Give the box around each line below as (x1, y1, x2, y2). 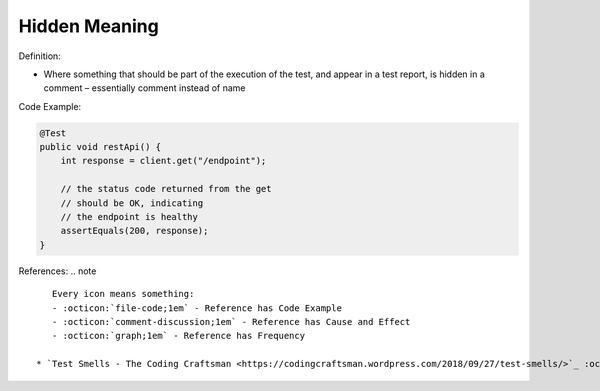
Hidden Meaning (18, 15, 159, 37)
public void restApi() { (39, 141, 162, 153)
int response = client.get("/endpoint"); (60, 155, 267, 167)
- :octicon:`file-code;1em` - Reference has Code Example (51, 302, 342, 314)
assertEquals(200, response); (60, 225, 209, 237)
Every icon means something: (51, 288, 195, 300)
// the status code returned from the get (60, 183, 272, 195)
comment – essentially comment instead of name (43, 82, 246, 94)
